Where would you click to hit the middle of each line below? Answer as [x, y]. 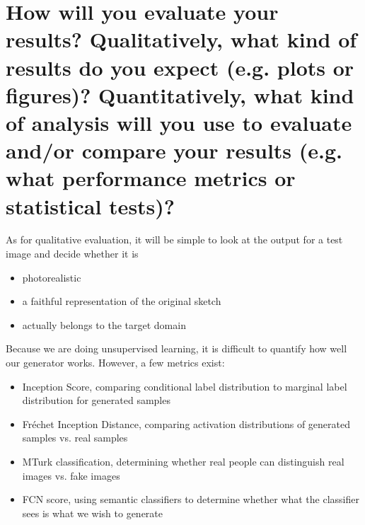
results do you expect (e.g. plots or [180, 67]
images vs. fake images [71, 475]
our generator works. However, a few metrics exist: [115, 362]
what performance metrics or [151, 178]
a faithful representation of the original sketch [122, 301]
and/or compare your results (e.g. [174, 150]
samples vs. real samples [75, 438]
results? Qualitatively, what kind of [181, 39]
